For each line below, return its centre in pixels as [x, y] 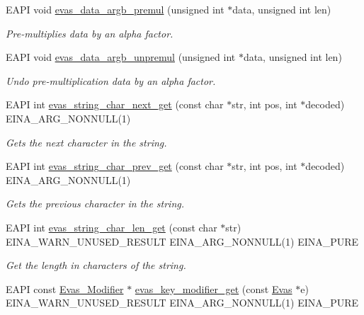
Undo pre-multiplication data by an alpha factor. [111, 80]
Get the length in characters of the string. [96, 265]
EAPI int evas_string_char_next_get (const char [115, 104]
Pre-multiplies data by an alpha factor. [90, 33]
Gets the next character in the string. [86, 142]
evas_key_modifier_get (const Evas [214, 288]
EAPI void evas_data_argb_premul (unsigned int [115, 9]
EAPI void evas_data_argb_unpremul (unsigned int [121, 57]
